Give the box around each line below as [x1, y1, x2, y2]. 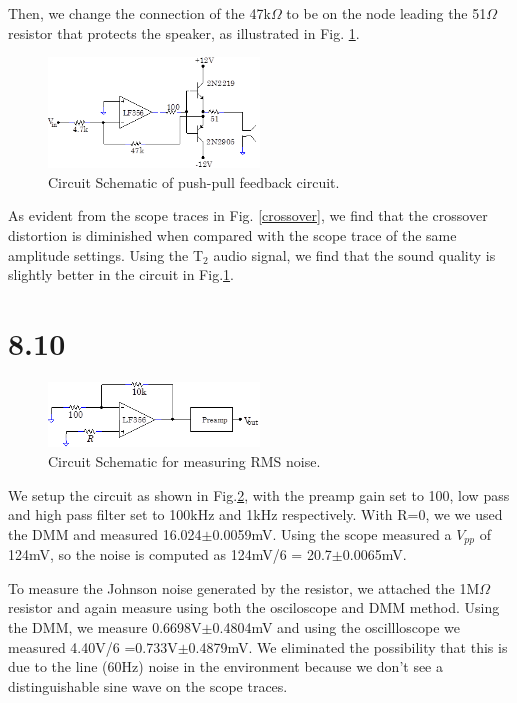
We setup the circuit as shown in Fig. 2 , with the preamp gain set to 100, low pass [8, 484, 510, 505]
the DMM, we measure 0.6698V [8, 617, 202, 638]
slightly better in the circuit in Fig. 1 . [8, 264, 234, 285]
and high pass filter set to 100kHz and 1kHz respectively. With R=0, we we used [8, 504, 503, 525]
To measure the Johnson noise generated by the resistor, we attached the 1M [8, 577, 480, 598]
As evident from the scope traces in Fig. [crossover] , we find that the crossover [8, 205, 488, 226]
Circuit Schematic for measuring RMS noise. [48, 451, 321, 472]
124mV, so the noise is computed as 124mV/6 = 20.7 [8, 544, 332, 565]
